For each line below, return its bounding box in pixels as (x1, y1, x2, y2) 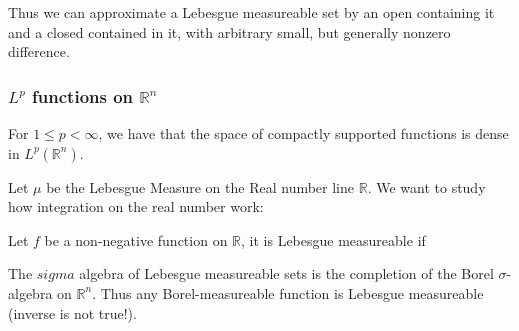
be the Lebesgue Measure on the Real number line (46, 176, 355, 197)
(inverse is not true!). (8, 302, 137, 323)
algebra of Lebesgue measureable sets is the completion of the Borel (79, 263, 494, 284)
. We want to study (367, 176, 486, 197)
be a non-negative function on (44, 229, 228, 250)
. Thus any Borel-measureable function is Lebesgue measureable (92, 282, 484, 303)
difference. (8, 41, 70, 62)
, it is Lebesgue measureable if (241, 229, 426, 250)
